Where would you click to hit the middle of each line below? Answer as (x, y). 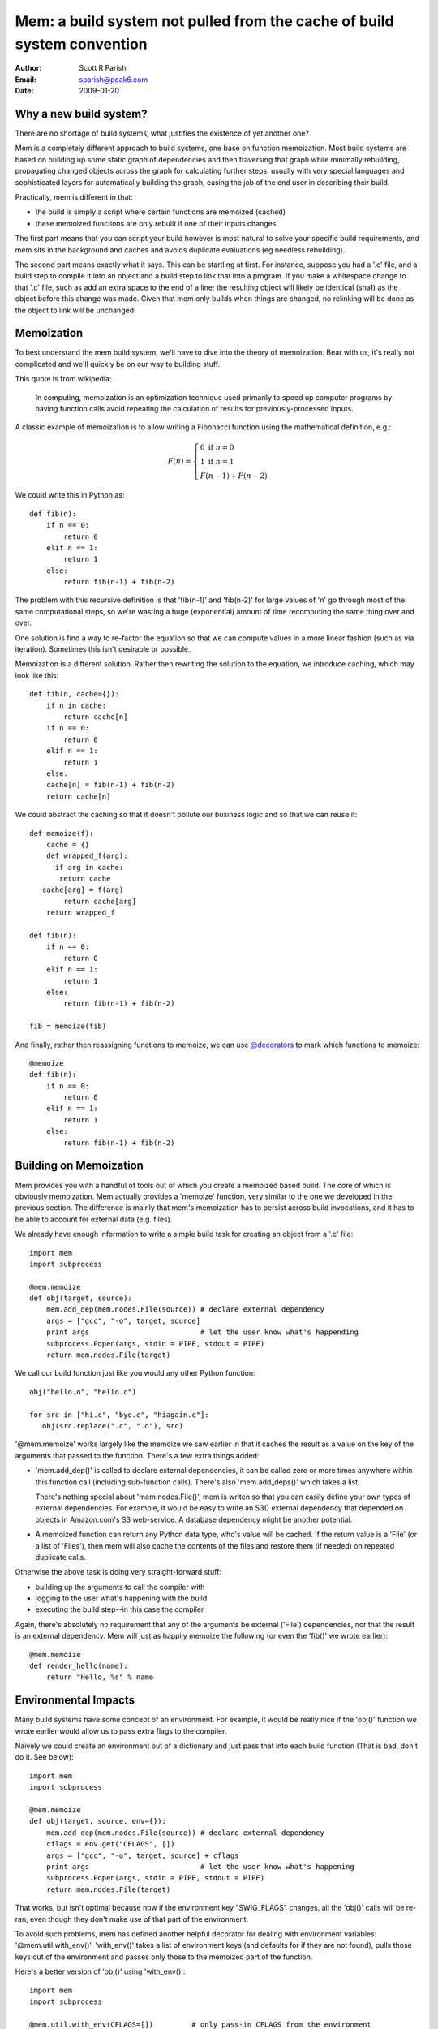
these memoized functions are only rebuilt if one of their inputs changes (156, 223)
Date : (24, 91)
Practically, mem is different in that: (74, 197)
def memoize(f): (62, 833)
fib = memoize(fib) (68, 1026)
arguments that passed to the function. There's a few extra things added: (137, 1455)
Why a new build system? (81, 114)
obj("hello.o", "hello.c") (83, 1391)
